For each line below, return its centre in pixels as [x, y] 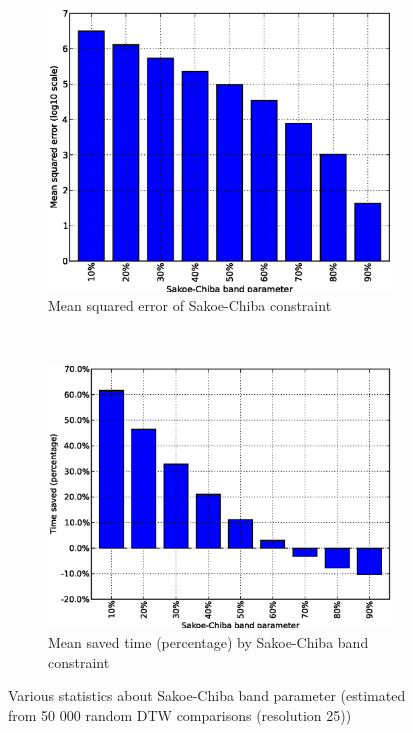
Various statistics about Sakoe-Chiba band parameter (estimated [207, 695]
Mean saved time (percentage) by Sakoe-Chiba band [208, 641]
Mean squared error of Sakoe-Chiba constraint [190, 305]
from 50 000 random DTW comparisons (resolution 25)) [180, 714]
